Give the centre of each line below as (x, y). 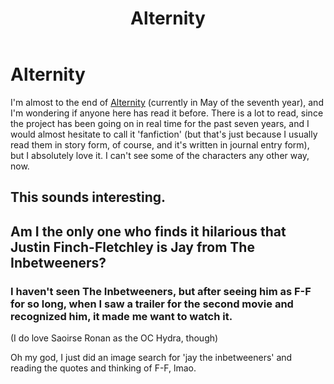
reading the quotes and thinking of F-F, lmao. (103, 368)
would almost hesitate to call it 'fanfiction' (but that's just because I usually (164, 134)
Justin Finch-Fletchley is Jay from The (132, 247)
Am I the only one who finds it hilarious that (148, 231)
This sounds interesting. (88, 197)
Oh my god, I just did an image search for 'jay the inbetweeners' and (151, 358)
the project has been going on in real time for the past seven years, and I (160, 123)
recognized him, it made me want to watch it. (121, 316)
